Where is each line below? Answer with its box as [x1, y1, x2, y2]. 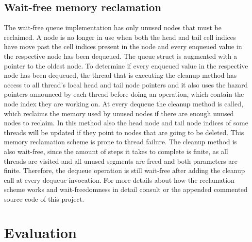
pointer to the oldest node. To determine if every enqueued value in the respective [4, 60, 248, 70]
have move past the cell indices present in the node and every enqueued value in [4, 41, 242, 52]
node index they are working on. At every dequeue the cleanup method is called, [4, 98, 243, 108]
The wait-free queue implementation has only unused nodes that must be [4, 22, 221, 33]
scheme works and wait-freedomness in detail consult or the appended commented [4, 184, 248, 194]
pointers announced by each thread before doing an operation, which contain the [4, 89, 244, 99]
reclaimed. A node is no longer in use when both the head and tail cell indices [4, 32, 236, 42]
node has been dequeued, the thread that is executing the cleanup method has [4, 70, 237, 80]
